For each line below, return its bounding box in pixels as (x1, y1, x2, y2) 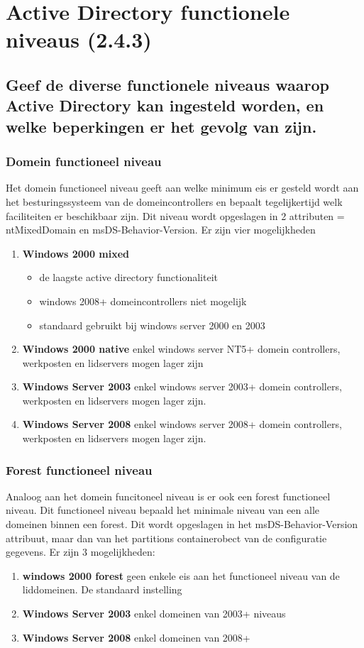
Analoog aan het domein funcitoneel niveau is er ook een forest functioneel (6, 488, 331, 503)
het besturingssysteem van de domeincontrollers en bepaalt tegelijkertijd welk (6, 194, 343, 209)
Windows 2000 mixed (22, 246, 130, 260)
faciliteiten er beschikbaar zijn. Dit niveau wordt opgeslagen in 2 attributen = (6, 208, 345, 223)
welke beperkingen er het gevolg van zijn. (6, 115, 317, 137)
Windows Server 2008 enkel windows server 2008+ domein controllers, (22, 417, 342, 432)
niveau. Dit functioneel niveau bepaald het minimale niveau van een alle (6, 503, 319, 517)
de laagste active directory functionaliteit (39, 270, 218, 285)
